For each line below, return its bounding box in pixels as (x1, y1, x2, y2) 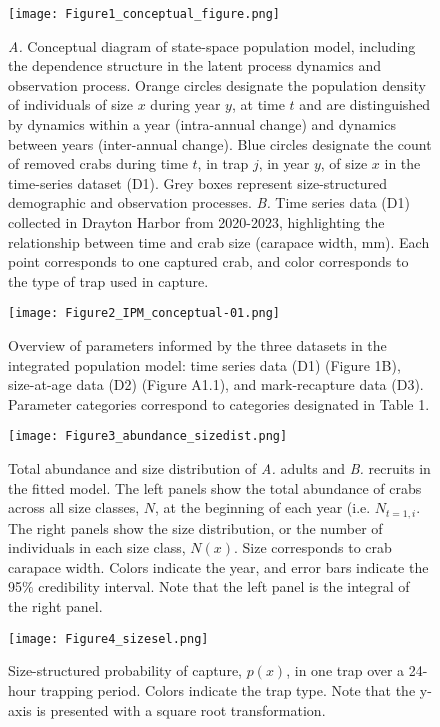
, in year (258, 153, 310, 174)
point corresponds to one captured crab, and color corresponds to (8, 251, 409, 272)
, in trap (197, 153, 249, 174)
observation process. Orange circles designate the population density (8, 74, 426, 95)
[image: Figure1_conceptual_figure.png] (8, 7, 281, 21)
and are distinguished (299, 94, 431, 115)
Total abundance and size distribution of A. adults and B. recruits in (8, 458, 431, 479)
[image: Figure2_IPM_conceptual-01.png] (8, 306, 281, 321)
